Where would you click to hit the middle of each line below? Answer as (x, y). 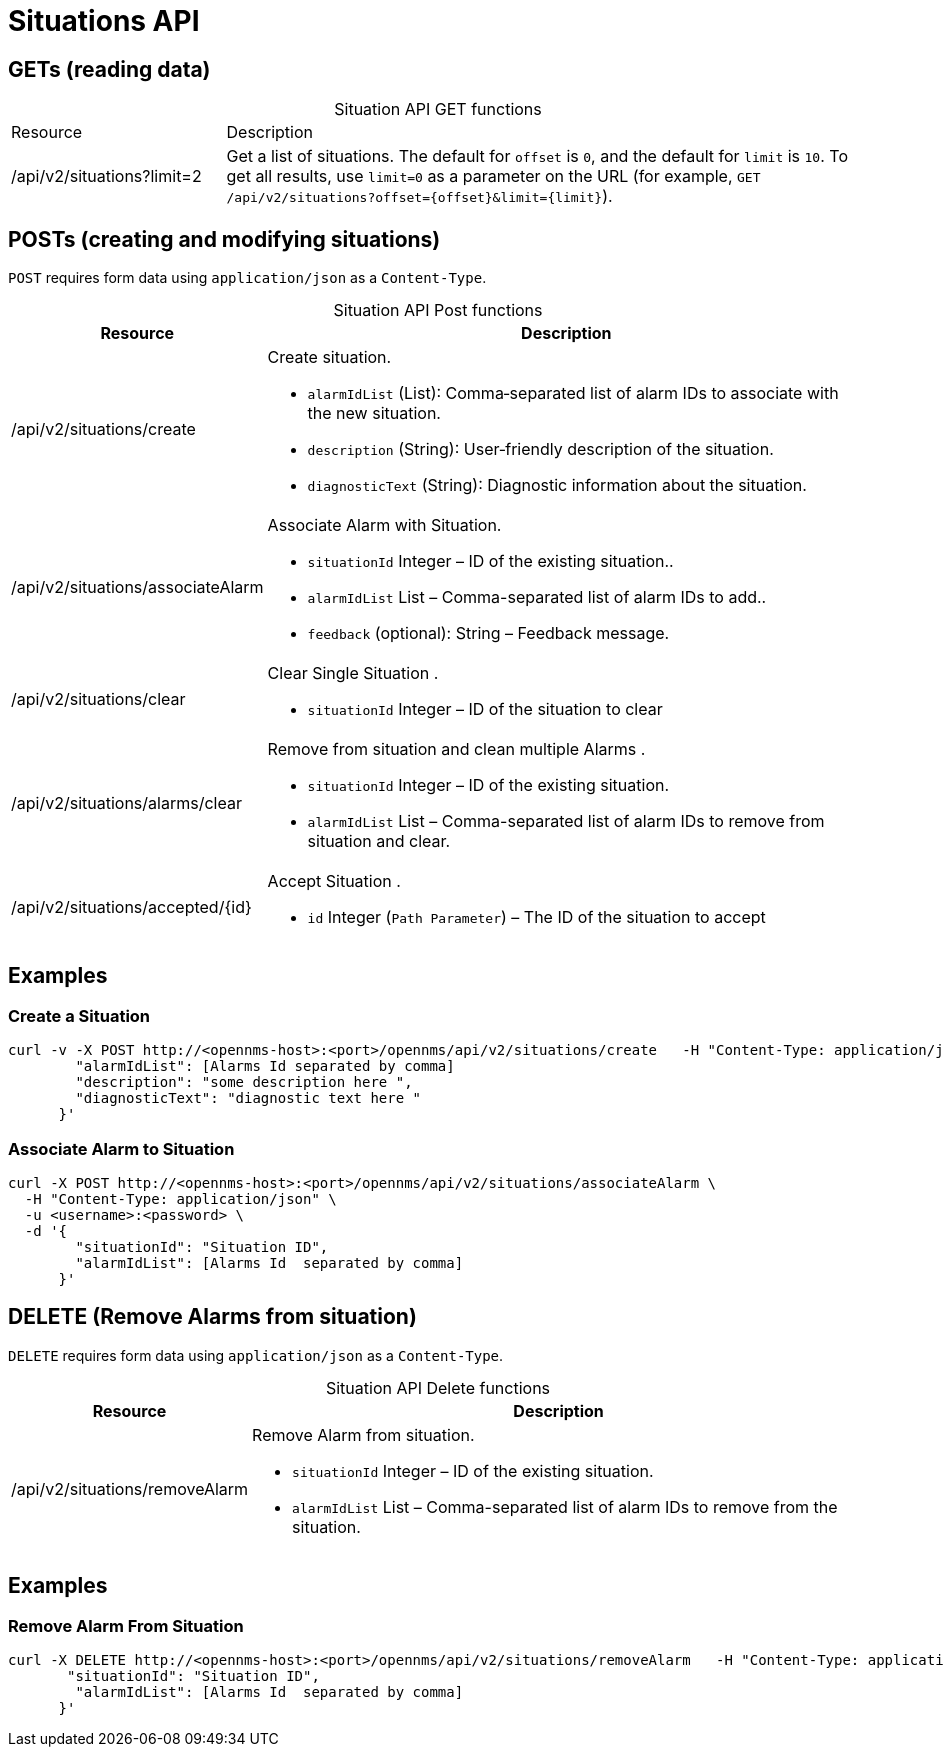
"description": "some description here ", (244, 1082)
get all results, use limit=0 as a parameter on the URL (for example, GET (493, 176)
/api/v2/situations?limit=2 (106, 176)
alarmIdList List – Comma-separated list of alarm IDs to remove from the (565, 1506)
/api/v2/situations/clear (98, 699)
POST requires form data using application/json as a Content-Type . (247, 278)
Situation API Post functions (438, 310)
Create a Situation (79, 1015)
